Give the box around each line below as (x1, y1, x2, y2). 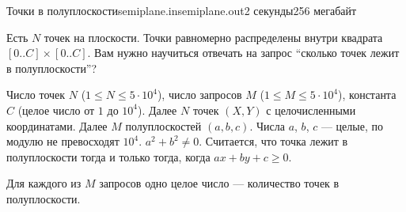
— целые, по (321, 117, 383, 134)
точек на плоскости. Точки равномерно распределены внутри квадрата (44, 28, 383, 45)
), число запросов (157, 86, 242, 103)
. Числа (249, 117, 285, 134)
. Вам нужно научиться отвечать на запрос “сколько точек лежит (87, 44, 400, 61)
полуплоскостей (125, 117, 202, 134)
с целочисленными (266, 101, 356, 118)
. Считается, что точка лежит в (199, 133, 348, 150)
